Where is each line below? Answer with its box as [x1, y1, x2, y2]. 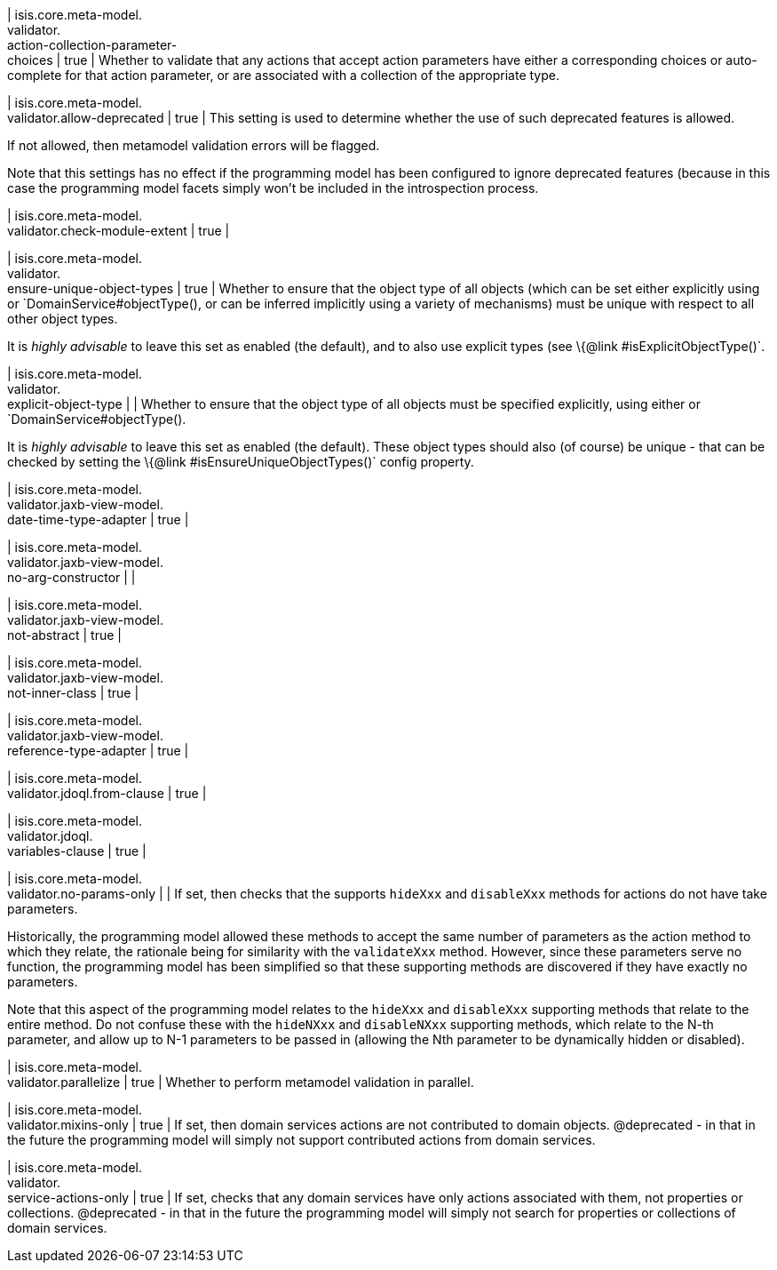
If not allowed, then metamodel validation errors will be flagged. [7, 138, 380, 153]
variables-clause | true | [7, 843, 147, 859]
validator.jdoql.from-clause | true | [7, 786, 207, 801]
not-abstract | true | [7, 627, 122, 643]
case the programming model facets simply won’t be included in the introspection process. [7, 180, 539, 196]
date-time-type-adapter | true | [7, 512, 189, 527]
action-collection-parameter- [7, 37, 178, 52]
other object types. [7, 311, 118, 326]
